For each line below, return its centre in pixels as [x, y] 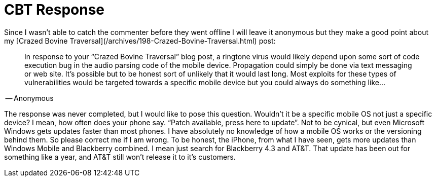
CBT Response [54, 10]
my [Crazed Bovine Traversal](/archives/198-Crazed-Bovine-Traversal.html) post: [140, 41]
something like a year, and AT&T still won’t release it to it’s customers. [120, 157]
